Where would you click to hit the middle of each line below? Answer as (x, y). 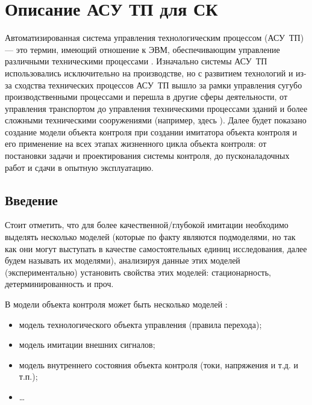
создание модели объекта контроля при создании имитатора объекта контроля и (151, 131)
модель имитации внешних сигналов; (87, 345)
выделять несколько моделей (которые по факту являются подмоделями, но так (150, 237)
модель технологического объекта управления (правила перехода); (140, 324)
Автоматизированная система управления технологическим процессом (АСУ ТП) (154, 38)
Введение (31, 199)
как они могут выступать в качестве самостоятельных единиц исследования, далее (156, 248)
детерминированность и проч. (59, 284)
